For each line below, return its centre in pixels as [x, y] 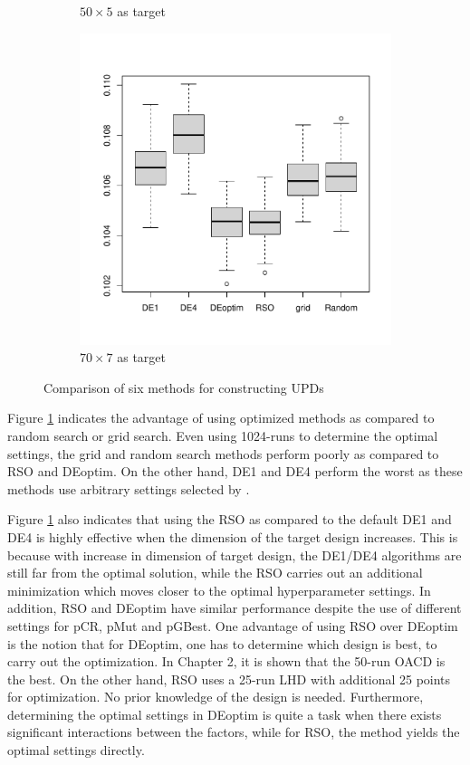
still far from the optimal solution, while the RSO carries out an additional [215, 573]
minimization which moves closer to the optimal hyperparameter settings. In [219, 590]
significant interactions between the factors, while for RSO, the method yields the [234, 732]
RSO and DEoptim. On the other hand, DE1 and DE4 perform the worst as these [235, 471]
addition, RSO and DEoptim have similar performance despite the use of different [235, 608]
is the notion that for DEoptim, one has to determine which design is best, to [222, 643]
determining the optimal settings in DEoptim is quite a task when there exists [225, 714]
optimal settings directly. [76, 750]
